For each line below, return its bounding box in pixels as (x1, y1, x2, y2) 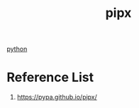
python (6, 44, 28, 54)
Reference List (6, 69, 94, 85)
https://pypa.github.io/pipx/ (16, 93, 97, 102)
